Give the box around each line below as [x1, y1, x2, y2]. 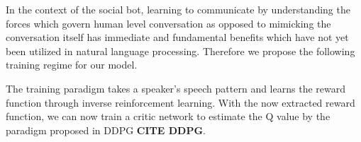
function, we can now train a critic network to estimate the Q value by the [6, 109, 331, 124]
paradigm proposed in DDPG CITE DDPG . [6, 122, 206, 137]
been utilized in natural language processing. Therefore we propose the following [6, 43, 355, 58]
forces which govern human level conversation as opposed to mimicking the [6, 16, 331, 30]
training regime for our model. [6, 57, 138, 72]
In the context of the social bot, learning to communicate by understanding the [6, 2, 350, 16]
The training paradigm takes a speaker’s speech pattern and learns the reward [6, 81, 345, 95]
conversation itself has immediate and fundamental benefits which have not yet [6, 30, 349, 45]
